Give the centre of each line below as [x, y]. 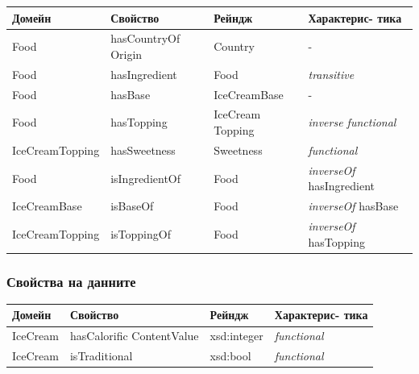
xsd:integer [236, 336]
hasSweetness [143, 150]
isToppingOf [141, 233]
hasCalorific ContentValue [134, 336]
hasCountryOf [145, 38]
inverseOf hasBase [353, 206]
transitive [331, 74]
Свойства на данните [71, 281]
